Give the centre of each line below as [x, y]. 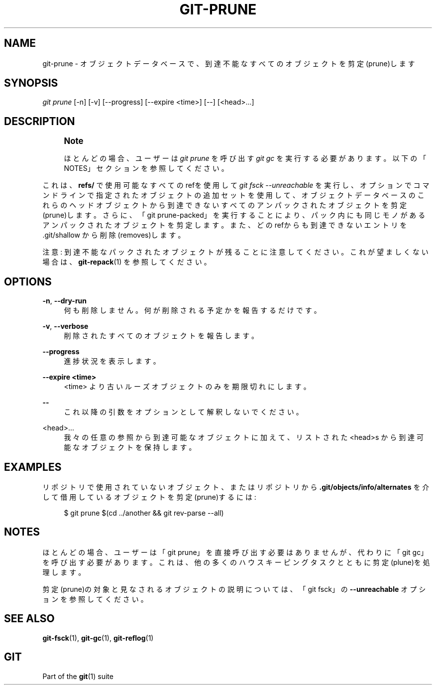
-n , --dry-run [65, 301]
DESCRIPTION [40, 121]
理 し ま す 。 [64, 572]
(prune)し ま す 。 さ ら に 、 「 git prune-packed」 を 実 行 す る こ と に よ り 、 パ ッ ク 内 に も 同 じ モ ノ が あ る [234, 215]
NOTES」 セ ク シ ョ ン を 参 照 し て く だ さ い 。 [146, 168]
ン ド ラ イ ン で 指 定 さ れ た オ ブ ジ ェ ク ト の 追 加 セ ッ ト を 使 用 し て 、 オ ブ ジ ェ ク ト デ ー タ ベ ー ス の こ [233, 195]
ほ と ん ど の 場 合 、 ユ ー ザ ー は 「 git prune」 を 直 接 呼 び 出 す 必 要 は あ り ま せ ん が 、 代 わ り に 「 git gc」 [235, 552]
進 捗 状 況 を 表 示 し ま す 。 [112, 361]
